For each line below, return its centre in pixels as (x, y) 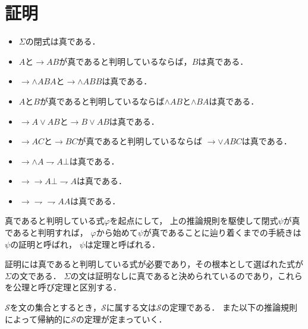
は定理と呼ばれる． (122, 244)
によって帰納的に (38, 319)
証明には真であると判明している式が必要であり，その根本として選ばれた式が (154, 264)
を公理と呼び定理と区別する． (63, 287)
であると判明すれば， (46, 232)
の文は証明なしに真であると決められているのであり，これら (186, 275)
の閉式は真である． (63, 41)
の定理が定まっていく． (121, 319)
